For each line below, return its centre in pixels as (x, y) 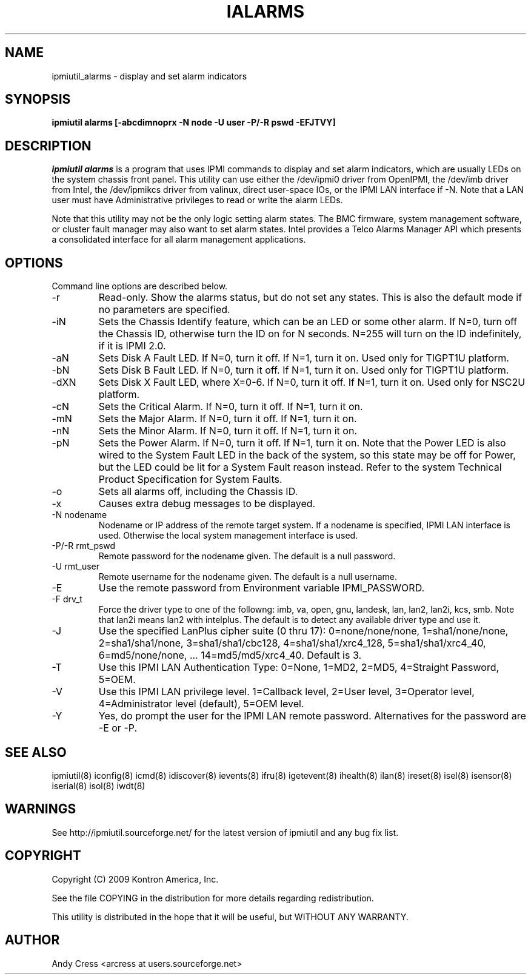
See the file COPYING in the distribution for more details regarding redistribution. (213, 898)
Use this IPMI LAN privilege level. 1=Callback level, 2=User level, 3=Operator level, (286, 692)
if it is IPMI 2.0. (132, 346)
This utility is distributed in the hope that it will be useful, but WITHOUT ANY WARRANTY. (230, 917)
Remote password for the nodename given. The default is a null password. (247, 556)
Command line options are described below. (140, 286)
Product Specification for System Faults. (190, 479)
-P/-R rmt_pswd (84, 546)
